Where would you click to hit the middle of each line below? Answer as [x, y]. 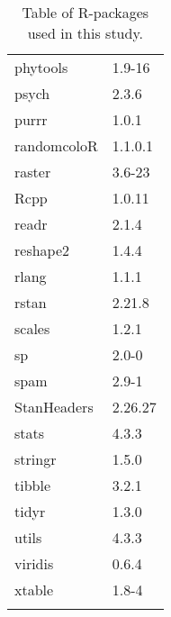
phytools [41, 67]
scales [32, 328]
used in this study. [85, 33]
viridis [34, 563]
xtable [34, 590]
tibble [33, 485]
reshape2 [42, 250]
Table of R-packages [85, 12]
